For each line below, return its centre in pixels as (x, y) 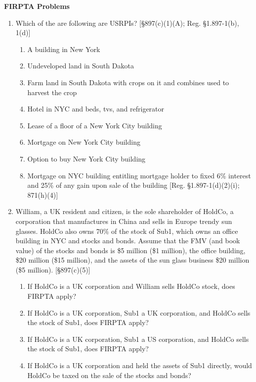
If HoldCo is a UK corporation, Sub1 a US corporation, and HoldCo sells (138, 339)
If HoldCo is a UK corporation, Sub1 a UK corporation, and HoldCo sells (139, 312)
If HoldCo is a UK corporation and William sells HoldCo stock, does (131, 286)
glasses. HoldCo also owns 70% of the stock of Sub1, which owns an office (127, 231)
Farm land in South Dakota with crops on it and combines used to (128, 82)
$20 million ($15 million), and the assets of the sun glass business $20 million (132, 260)
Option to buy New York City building (86, 158)
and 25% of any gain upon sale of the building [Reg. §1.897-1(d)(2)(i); (133, 185)
